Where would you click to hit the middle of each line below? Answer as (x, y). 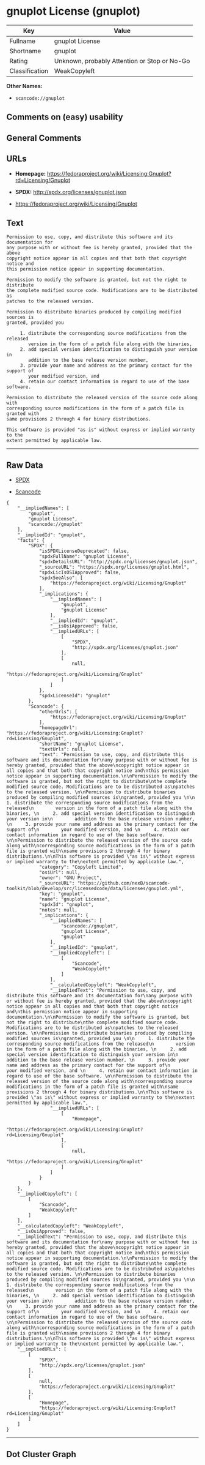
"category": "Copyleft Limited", (81, 867)
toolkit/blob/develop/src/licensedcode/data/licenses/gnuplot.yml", (95, 889)
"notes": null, (58, 910)
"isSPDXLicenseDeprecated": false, (84, 551)
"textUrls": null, (62, 749)
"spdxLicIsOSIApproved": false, (80, 573)
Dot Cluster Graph (41, 1454)
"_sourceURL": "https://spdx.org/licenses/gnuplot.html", (114, 568)
